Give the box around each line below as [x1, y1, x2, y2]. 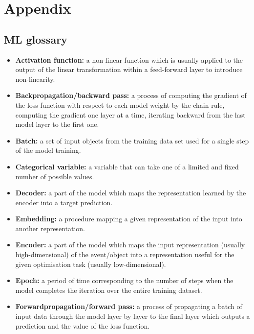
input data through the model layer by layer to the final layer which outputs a [15, 311, 250, 321]
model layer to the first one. [15, 119, 99, 129]
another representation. [15, 223, 85, 233]
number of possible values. [15, 171, 94, 181]
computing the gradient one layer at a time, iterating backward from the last [15, 109, 246, 119]
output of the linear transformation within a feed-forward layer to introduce [15, 64, 243, 74]
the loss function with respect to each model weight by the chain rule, [15, 99, 225, 110]
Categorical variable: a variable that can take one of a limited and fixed [15, 161, 239, 171]
